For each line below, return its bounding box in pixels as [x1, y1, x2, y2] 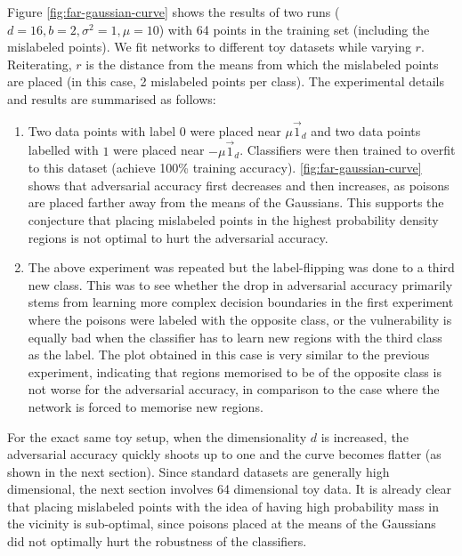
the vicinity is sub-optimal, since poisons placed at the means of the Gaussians [7, 514, 436, 533]
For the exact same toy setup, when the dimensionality [7, 427, 307, 446]
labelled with [28, 141, 99, 159]
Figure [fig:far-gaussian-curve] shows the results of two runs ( [7, 3, 340, 20]
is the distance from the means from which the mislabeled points [85, 54, 439, 73]
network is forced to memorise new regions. [28, 397, 263, 415]
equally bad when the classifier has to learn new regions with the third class [28, 327, 442, 346]
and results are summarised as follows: [7, 89, 216, 108]
